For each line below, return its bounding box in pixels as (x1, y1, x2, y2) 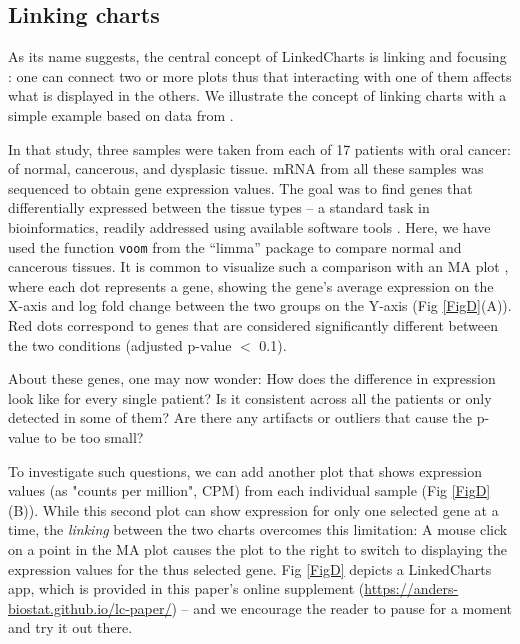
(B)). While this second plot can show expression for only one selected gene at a (8, 499, 499, 520)
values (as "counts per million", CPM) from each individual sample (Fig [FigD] (8, 480, 491, 501)
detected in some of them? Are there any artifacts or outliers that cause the (8, 407, 473, 428)
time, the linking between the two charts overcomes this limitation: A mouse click (8, 519, 508, 540)
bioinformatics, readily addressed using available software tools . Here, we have (8, 216, 491, 237)
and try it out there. (8, 617, 133, 638)
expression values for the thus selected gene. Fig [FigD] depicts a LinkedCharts (8, 558, 492, 579)
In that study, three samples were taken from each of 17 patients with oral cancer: (8, 138, 511, 159)
